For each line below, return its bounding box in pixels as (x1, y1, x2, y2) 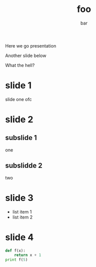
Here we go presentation (5, 42, 56, 48)
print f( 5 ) (5, 257, 28, 262)
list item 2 (12, 214, 33, 220)
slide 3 (5, 192, 33, 203)
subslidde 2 (5, 161, 42, 170)
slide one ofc (5, 96, 32, 102)
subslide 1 (5, 133, 37, 142)
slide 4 (5, 231, 34, 243)
